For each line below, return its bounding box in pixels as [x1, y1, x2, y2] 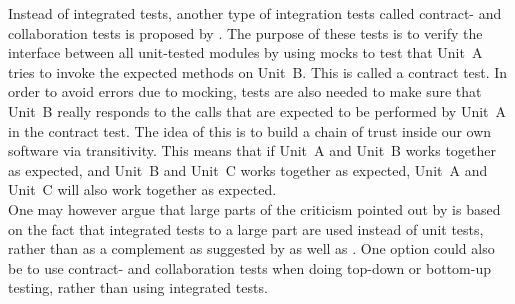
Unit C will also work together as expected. [8, 179, 277, 200]
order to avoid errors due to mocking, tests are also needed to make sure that [8, 81, 482, 102]
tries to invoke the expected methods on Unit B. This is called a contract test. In [8, 61, 508, 82]
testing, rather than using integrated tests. [8, 277, 268, 298]
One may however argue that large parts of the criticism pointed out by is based [8, 198, 501, 219]
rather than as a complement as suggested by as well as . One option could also [8, 238, 495, 259]
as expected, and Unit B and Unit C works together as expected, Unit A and [8, 159, 488, 180]
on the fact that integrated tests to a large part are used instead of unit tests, [8, 218, 484, 239]
